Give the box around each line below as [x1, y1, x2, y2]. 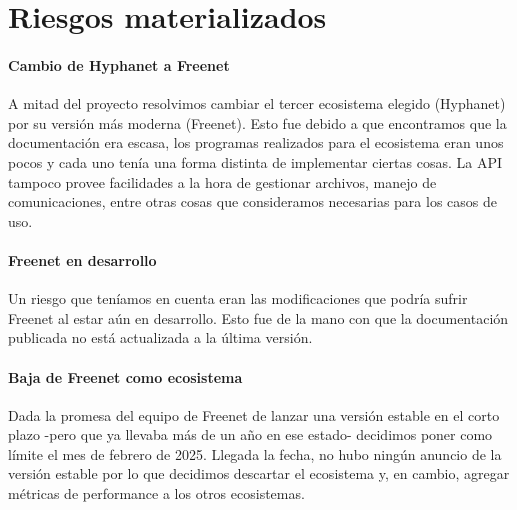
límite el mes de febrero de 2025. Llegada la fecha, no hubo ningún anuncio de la [8, 443, 502, 464]
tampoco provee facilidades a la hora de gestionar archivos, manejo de [8, 171, 437, 192]
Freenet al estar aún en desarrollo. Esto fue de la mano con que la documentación [8, 307, 509, 328]
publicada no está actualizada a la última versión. [8, 327, 313, 348]
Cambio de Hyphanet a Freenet [8, 54, 230, 75]
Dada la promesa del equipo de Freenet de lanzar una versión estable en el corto [8, 404, 500, 425]
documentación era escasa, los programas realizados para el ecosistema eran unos [8, 132, 504, 153]
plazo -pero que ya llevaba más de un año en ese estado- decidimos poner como [8, 424, 493, 445]
